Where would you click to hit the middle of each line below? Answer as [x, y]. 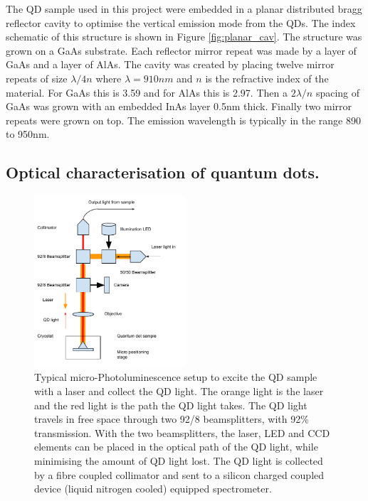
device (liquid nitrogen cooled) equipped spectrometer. [153, 489]
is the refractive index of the [267, 78]
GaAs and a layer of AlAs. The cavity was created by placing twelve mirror [170, 64]
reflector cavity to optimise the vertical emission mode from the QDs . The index [181, 22]
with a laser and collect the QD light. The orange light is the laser [179, 391]
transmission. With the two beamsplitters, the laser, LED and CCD [182, 432]
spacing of [338, 92]
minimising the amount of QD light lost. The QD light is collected [179, 461]
